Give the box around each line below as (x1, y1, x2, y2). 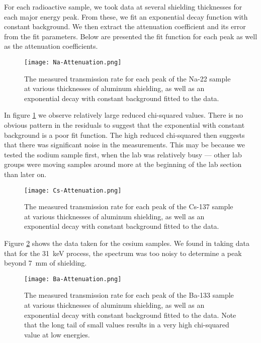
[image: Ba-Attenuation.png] (24, 275, 122, 283)
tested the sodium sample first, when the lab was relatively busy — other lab (4, 149, 242, 159)
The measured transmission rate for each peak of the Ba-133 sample (24, 290, 234, 300)
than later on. (4, 168, 47, 179)
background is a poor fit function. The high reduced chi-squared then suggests (4, 129, 245, 140)
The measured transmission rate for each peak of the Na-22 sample (24, 73, 231, 83)
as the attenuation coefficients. (4, 41, 98, 51)
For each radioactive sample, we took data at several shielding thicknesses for (4, 2, 242, 12)
